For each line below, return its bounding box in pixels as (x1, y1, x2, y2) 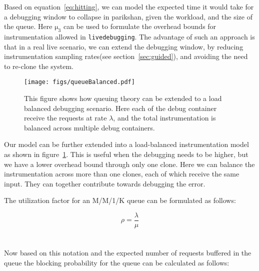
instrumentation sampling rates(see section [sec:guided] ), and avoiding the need (4, 51, 248, 61)
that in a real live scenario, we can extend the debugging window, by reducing (4, 41, 243, 51)
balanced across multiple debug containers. (24, 122, 155, 132)
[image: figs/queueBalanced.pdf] (24, 78, 135, 86)
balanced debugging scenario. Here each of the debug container (24, 102, 217, 113)
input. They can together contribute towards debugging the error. (4, 178, 205, 188)
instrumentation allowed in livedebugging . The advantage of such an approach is (4, 31, 255, 41)
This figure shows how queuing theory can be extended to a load (24, 93, 222, 103)
